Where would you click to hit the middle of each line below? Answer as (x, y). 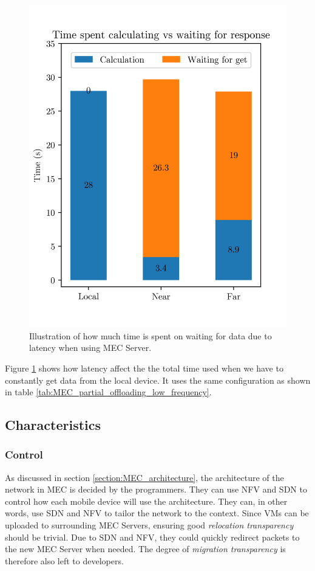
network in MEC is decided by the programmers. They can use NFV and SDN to (156, 489)
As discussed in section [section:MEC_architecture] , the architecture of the (144, 477)
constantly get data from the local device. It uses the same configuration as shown (158, 380)
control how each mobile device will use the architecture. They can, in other (146, 501)
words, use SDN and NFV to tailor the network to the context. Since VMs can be (157, 513)
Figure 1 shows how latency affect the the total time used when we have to (144, 368)
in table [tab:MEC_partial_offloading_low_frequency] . (108, 392)
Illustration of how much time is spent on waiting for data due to (151, 335)
